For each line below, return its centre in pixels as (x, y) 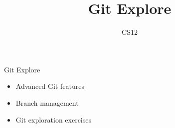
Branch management (47, 102)
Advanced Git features (50, 86)
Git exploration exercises (54, 119)
